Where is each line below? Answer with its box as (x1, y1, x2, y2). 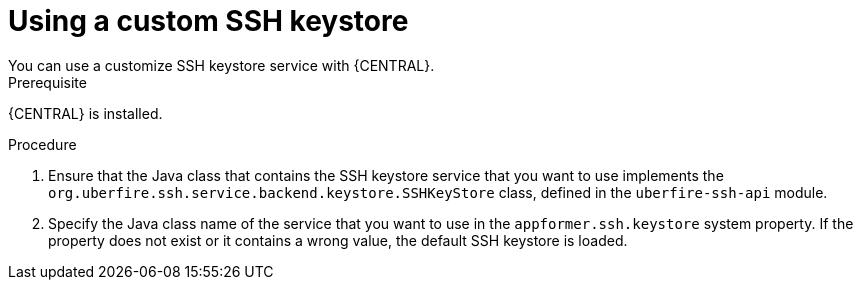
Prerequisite (8, 73, 87, 91)
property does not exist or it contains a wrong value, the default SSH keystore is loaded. (48, 231, 628, 249)
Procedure (8, 135, 77, 153)
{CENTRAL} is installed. (8, 104, 163, 122)
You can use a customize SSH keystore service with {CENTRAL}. (8, 56, 435, 74)
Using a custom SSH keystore (8, 4, 409, 38)
